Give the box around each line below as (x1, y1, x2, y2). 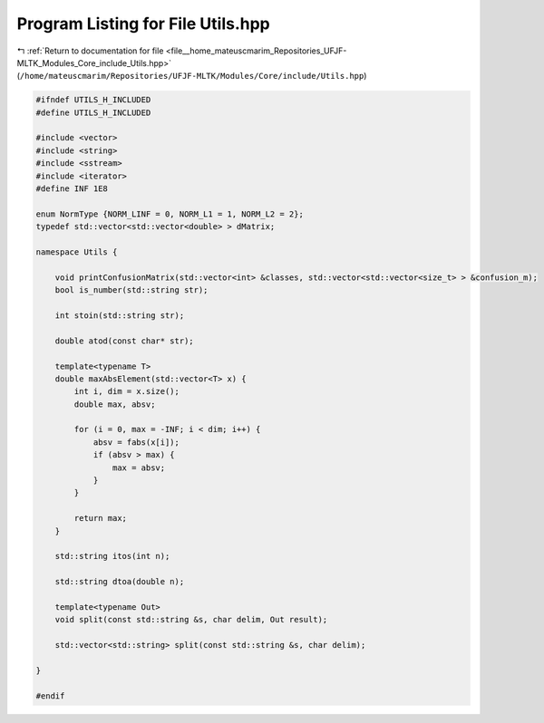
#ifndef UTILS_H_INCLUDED (35, 95, 151, 105)
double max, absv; (73, 399, 156, 410)
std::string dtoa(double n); (54, 576, 185, 587)
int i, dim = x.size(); (73, 386, 180, 397)
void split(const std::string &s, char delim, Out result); (54, 614, 328, 625)
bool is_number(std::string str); (54, 285, 209, 295)
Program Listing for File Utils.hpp (16, 14, 271, 34)
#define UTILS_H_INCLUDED (35, 107, 151, 118)
